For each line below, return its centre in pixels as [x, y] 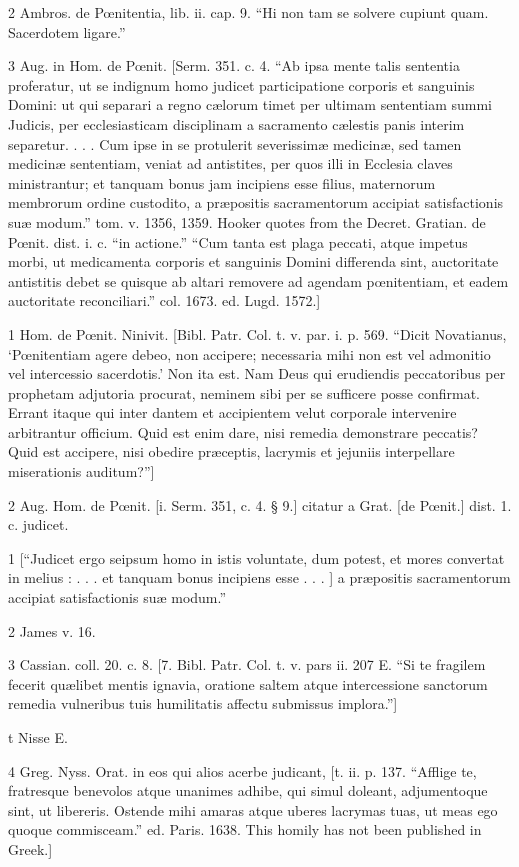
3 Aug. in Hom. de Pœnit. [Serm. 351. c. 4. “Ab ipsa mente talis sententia [234, 65]
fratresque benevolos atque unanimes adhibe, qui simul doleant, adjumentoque [248, 790]
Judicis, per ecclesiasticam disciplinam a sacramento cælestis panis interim [236, 123]
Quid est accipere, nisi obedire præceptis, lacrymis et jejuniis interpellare [231, 451]
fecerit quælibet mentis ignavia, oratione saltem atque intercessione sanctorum [248, 683]
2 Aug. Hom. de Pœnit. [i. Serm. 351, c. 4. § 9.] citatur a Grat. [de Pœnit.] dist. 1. [260, 504]
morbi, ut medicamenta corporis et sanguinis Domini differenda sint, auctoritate [253, 261]
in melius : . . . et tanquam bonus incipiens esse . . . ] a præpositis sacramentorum [259, 577]
